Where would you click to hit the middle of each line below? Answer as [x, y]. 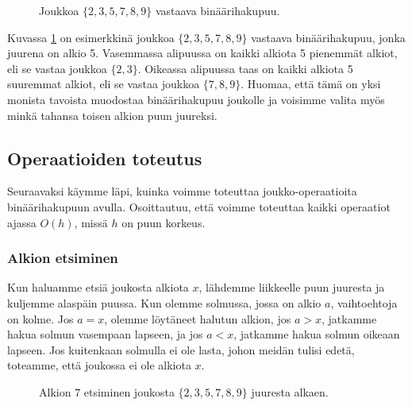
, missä [91, 222]
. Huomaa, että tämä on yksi [311, 84]
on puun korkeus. [164, 222]
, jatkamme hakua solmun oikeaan [317, 334]
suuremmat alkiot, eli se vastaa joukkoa [104, 84]
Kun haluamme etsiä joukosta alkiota [98, 287]
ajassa [22, 222]
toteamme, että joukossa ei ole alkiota [99, 365]
